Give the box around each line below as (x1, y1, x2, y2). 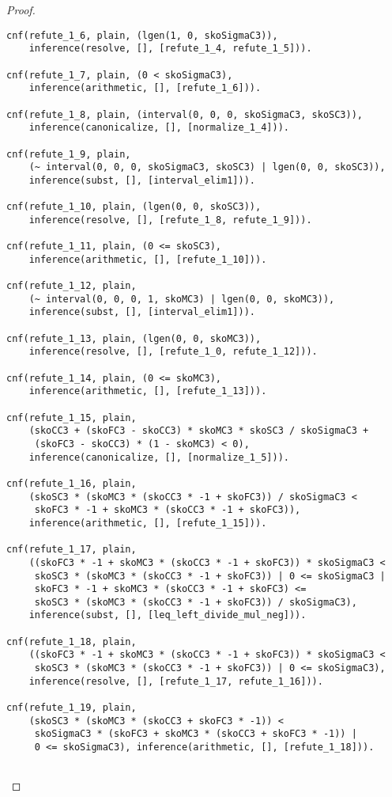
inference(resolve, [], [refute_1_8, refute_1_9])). (28, 214, 312, 226)
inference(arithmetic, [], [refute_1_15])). (28, 517, 267, 529)
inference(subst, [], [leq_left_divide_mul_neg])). (28, 609, 307, 621)
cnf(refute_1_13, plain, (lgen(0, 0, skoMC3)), (6, 332, 262, 344)
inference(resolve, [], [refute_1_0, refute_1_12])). (28, 346, 318, 358)
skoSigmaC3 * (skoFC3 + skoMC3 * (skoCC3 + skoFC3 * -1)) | (34, 728, 357, 740)
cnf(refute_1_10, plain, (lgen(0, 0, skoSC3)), (6, 201, 262, 213)
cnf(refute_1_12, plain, (6, 280, 137, 292)
